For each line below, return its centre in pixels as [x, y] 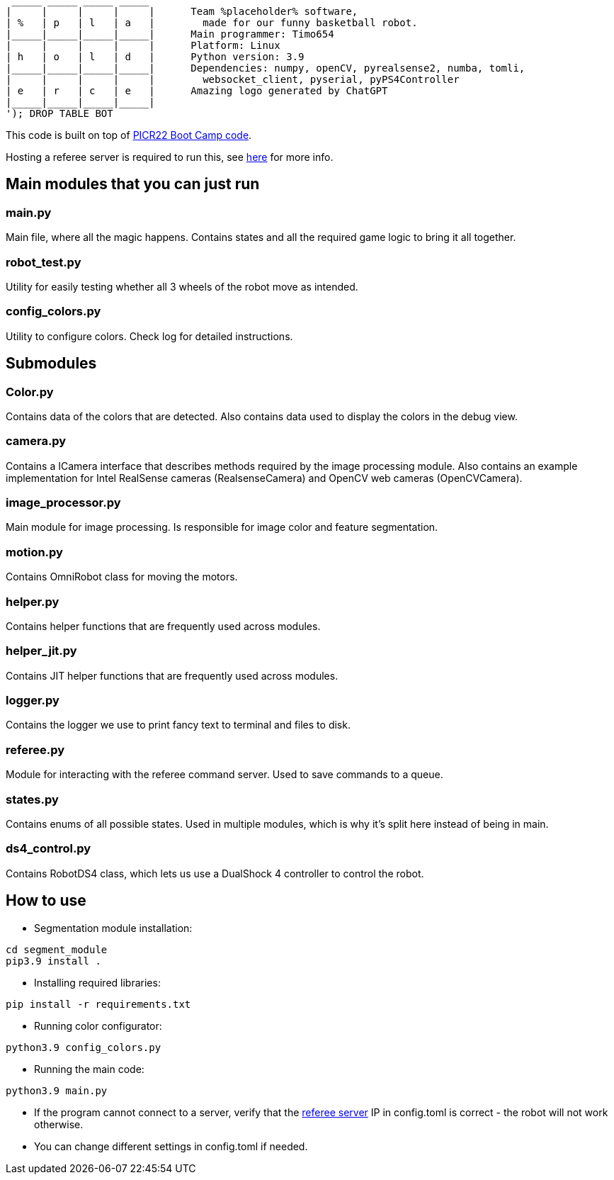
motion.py [34, 552]
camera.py [36, 441]
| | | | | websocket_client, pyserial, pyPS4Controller [233, 79]
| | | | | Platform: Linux [143, 45]
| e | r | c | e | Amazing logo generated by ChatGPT [197, 91]
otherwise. [59, 1124]
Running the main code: [89, 1069]
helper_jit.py [41, 651]
